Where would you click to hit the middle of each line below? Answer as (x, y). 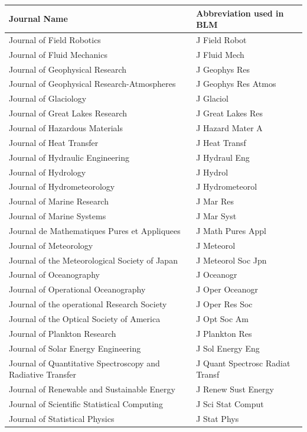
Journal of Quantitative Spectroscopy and (84, 363)
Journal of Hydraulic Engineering (69, 157)
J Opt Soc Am (223, 318)
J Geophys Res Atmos (236, 84)
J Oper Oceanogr (227, 289)
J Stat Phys (218, 418)
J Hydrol (212, 172)
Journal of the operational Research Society (88, 304)
